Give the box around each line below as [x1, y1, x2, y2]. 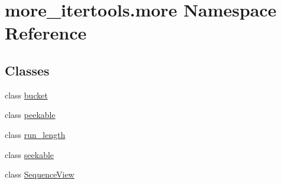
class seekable [5, 148, 54, 160]
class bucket [5, 88, 48, 101]
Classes [5, 61, 50, 79]
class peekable [5, 109, 55, 121]
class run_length [5, 128, 66, 140]
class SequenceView [5, 168, 74, 180]
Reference [5, 21, 87, 45]
